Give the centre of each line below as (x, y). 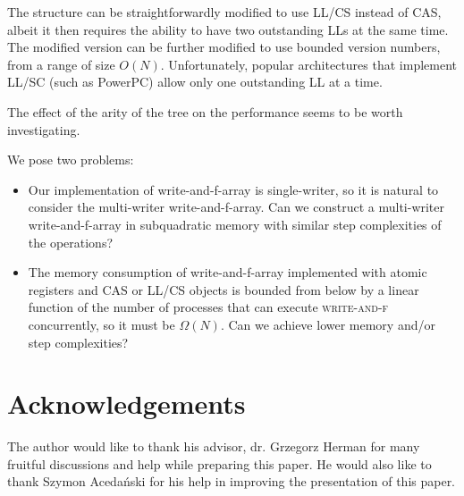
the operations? (71, 242)
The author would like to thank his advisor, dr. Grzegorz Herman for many (214, 446)
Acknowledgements (127, 404)
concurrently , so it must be (101, 324)
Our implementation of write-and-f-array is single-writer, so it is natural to (233, 189)
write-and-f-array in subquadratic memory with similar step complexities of (235, 224)
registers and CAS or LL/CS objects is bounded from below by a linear (224, 289)
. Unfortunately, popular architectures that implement (308, 64)
